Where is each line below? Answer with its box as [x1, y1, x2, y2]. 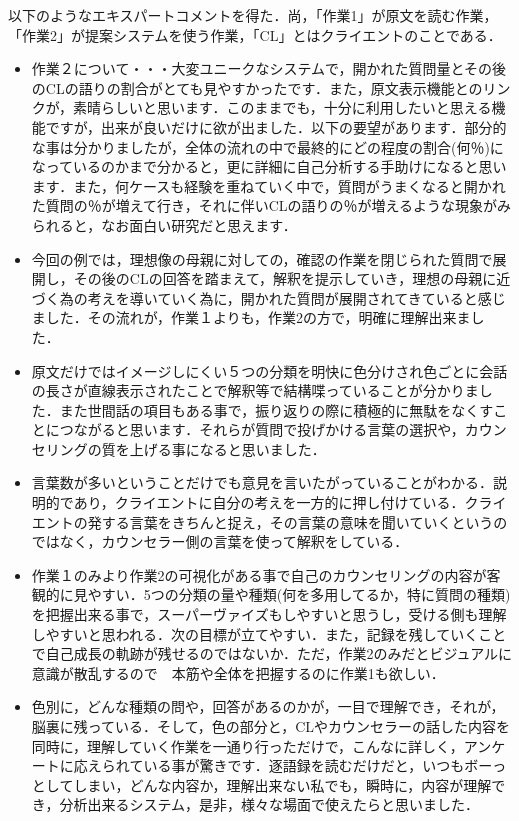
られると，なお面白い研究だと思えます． [31, 214, 297, 235]
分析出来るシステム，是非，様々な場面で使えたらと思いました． [59, 794, 479, 815]
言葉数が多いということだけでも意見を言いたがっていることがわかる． [31, 472, 494, 493]
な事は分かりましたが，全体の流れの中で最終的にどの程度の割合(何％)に [31, 136, 504, 157]
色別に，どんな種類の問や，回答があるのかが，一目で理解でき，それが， [31, 696, 505, 717]
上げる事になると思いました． [129, 438, 326, 459]
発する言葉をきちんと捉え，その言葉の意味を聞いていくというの [87, 511, 508, 532]
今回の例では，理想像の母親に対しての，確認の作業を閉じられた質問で [31, 248, 493, 269]
